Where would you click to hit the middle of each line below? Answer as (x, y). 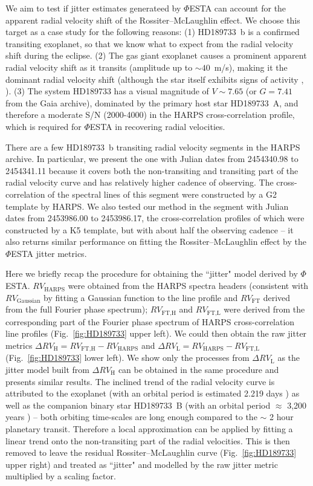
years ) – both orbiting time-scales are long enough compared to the (131, 417)
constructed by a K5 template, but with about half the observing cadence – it (150, 229)
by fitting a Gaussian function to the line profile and (141, 297)
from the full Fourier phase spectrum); (77, 309)
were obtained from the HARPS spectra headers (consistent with (188, 286)
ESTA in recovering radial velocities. (157, 126)
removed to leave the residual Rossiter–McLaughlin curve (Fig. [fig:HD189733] (151, 452)
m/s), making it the (251, 67)
